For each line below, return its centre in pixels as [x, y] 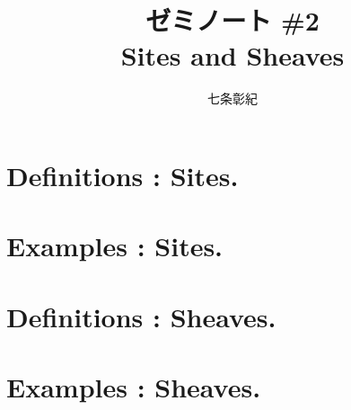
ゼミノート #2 [233, 20]
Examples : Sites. [115, 246]
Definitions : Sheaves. [141, 316]
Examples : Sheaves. [134, 387]
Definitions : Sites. [123, 175]
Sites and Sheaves [233, 55]
